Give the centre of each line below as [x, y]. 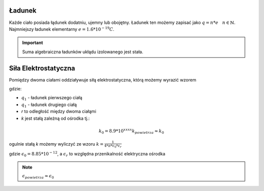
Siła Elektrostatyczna [42, 68]
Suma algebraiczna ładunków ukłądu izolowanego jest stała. [83, 52]
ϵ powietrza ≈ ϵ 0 [38, 176]
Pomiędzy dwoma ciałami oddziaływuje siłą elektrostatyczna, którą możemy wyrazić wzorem [103, 80]
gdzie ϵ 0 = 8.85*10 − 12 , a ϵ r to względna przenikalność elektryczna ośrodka [87, 154]
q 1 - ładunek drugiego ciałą [49, 105]
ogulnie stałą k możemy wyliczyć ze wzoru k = [56, 144]
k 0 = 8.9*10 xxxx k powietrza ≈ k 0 [131, 131]
